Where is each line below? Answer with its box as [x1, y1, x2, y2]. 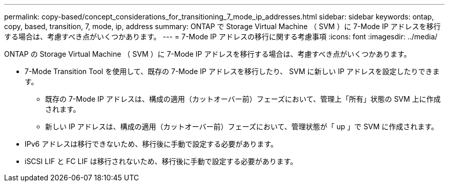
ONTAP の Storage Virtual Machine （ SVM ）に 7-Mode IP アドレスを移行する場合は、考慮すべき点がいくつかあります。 [4, 50, 411, 58]
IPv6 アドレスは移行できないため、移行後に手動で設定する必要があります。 [25, 139, 278, 148]
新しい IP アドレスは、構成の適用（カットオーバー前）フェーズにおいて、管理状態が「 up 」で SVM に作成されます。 [45, 122, 439, 131]
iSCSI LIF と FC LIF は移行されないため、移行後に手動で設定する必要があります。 [25, 157, 297, 166]
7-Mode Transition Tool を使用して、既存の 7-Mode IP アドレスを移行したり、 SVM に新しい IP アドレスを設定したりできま [25, 67, 440, 76]
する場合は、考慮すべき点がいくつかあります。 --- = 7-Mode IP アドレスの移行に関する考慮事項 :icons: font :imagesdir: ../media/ [4, 32, 438, 41]
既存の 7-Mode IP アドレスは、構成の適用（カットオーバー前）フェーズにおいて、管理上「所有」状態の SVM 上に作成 [45, 95, 441, 103]
